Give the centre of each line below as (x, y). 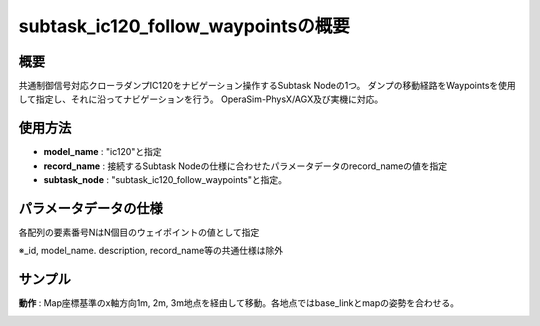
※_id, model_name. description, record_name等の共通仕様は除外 (151, 251)
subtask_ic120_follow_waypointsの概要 (184, 26)
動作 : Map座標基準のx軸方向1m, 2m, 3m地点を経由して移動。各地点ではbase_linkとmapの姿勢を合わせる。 (239, 303)
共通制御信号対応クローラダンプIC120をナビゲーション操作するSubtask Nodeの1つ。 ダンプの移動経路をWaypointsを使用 (267, 86)
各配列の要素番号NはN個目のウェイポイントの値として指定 (139, 232)
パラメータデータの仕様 (91, 208)
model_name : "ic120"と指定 (102, 152)
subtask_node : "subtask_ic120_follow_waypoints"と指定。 (165, 180)
